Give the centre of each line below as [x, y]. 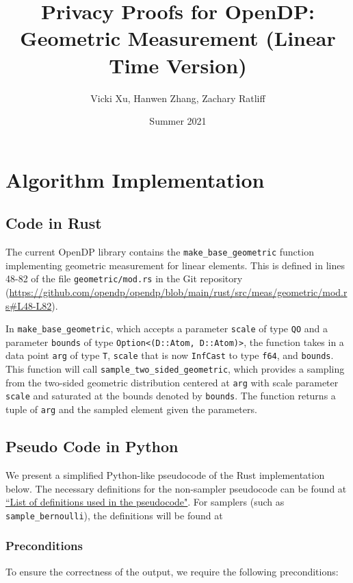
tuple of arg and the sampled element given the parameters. [131, 409]
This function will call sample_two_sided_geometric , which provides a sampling [175, 369]
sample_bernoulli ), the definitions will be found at [114, 515]
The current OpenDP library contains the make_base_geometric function [160, 252]
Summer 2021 [178, 121]
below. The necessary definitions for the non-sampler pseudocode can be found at [176, 488]
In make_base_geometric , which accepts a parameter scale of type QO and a [167, 328]
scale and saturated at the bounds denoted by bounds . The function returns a [171, 396]
